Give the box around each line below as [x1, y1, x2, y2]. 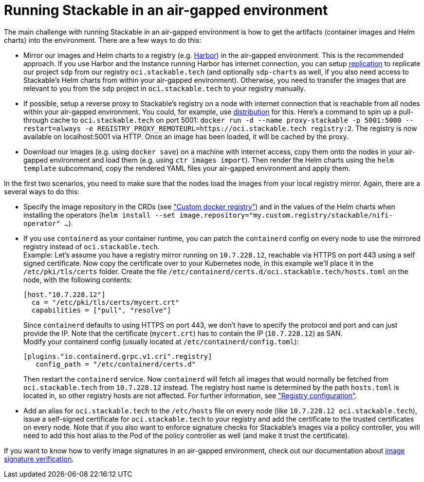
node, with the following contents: [23, 275, 132, 284]
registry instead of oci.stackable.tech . [23, 242, 160, 251]
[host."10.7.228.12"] [23, 290, 106, 298]
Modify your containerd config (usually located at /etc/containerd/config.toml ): [23, 337, 299, 346]
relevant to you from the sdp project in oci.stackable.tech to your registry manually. [23, 84, 306, 93]
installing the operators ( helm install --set [23, 210, 176, 219]
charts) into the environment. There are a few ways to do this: [4, 36, 202, 44]
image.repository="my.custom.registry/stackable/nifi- [179, 211, 393, 219]
